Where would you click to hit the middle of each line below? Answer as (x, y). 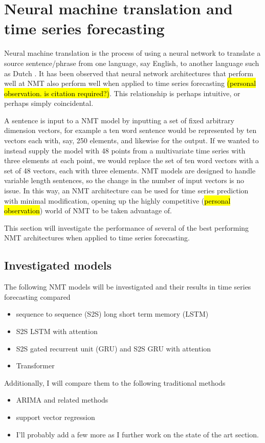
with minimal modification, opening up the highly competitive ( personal (117, 200)
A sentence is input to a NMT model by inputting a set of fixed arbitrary (119, 120)
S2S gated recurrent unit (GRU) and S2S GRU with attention (114, 348)
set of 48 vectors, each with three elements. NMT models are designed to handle (130, 170)
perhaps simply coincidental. (49, 103)
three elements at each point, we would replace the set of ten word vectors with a (132, 160)
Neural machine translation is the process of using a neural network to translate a (132, 53)
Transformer (35, 366)
